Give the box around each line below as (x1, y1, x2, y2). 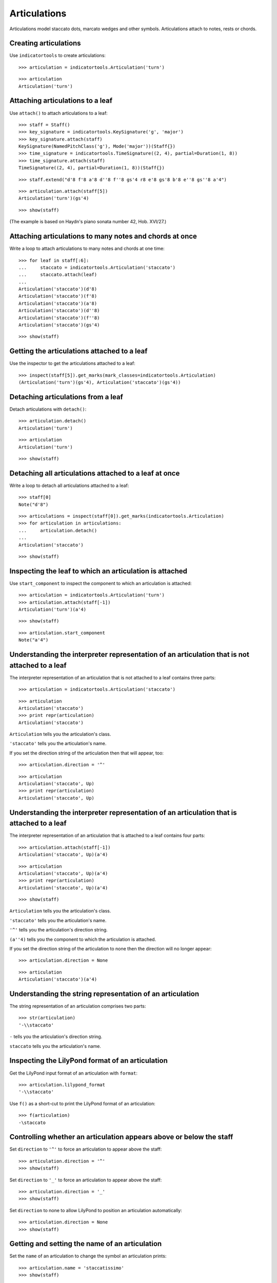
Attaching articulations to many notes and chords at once (9, 232, 197, 241)
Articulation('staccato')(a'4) (18, 977, 97, 982)
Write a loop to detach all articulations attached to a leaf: (9, 482, 129, 489)
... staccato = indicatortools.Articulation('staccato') (18, 264, 175, 270)
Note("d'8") (18, 501, 49, 508)
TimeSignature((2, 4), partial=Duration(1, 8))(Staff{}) (18, 165, 165, 171)
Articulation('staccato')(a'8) (18, 300, 97, 306)
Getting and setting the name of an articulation (9, 1239, 162, 1248)
